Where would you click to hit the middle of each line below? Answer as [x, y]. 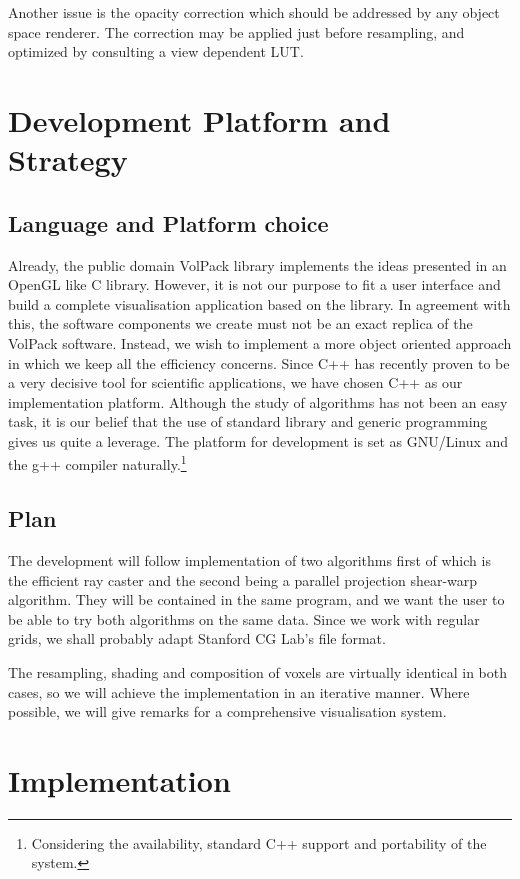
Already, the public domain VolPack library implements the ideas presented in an [257, 264]
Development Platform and [199, 119]
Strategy [68, 159]
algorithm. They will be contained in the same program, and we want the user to [256, 599]
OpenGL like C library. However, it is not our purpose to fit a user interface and [254, 284]
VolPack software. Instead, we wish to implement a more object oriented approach [260, 342]
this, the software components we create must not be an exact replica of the [240, 323]
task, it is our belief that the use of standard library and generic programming [248, 421]
